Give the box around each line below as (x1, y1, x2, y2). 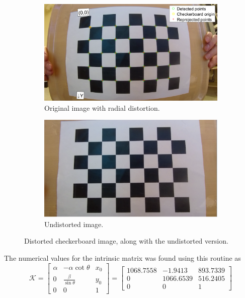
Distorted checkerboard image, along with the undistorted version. (24, 236, 228, 246)
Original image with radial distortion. (44, 102, 160, 113)
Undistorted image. (44, 218, 104, 229)
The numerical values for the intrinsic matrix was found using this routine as (4, 252, 241, 263)
